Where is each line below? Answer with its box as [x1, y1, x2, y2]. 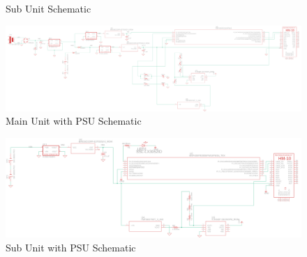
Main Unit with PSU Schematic [6, 114, 142, 128]
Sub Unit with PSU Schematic [6, 240, 136, 254]
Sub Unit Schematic [6, 1, 91, 15]
